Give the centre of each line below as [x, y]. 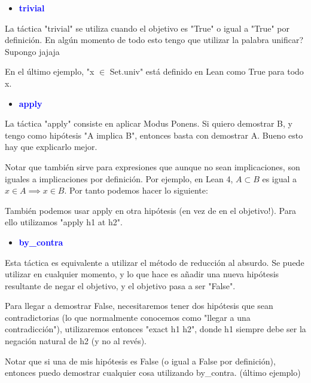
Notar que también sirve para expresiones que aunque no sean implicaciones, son [153, 166]
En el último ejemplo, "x [50, 71]
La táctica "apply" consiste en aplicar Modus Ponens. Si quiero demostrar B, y [149, 123]
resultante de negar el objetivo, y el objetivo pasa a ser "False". [120, 285]
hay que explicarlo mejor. [51, 147]
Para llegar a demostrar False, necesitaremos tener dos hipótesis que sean [139, 306]
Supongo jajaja [32, 51]
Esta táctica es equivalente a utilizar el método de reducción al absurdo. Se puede [155, 262]
